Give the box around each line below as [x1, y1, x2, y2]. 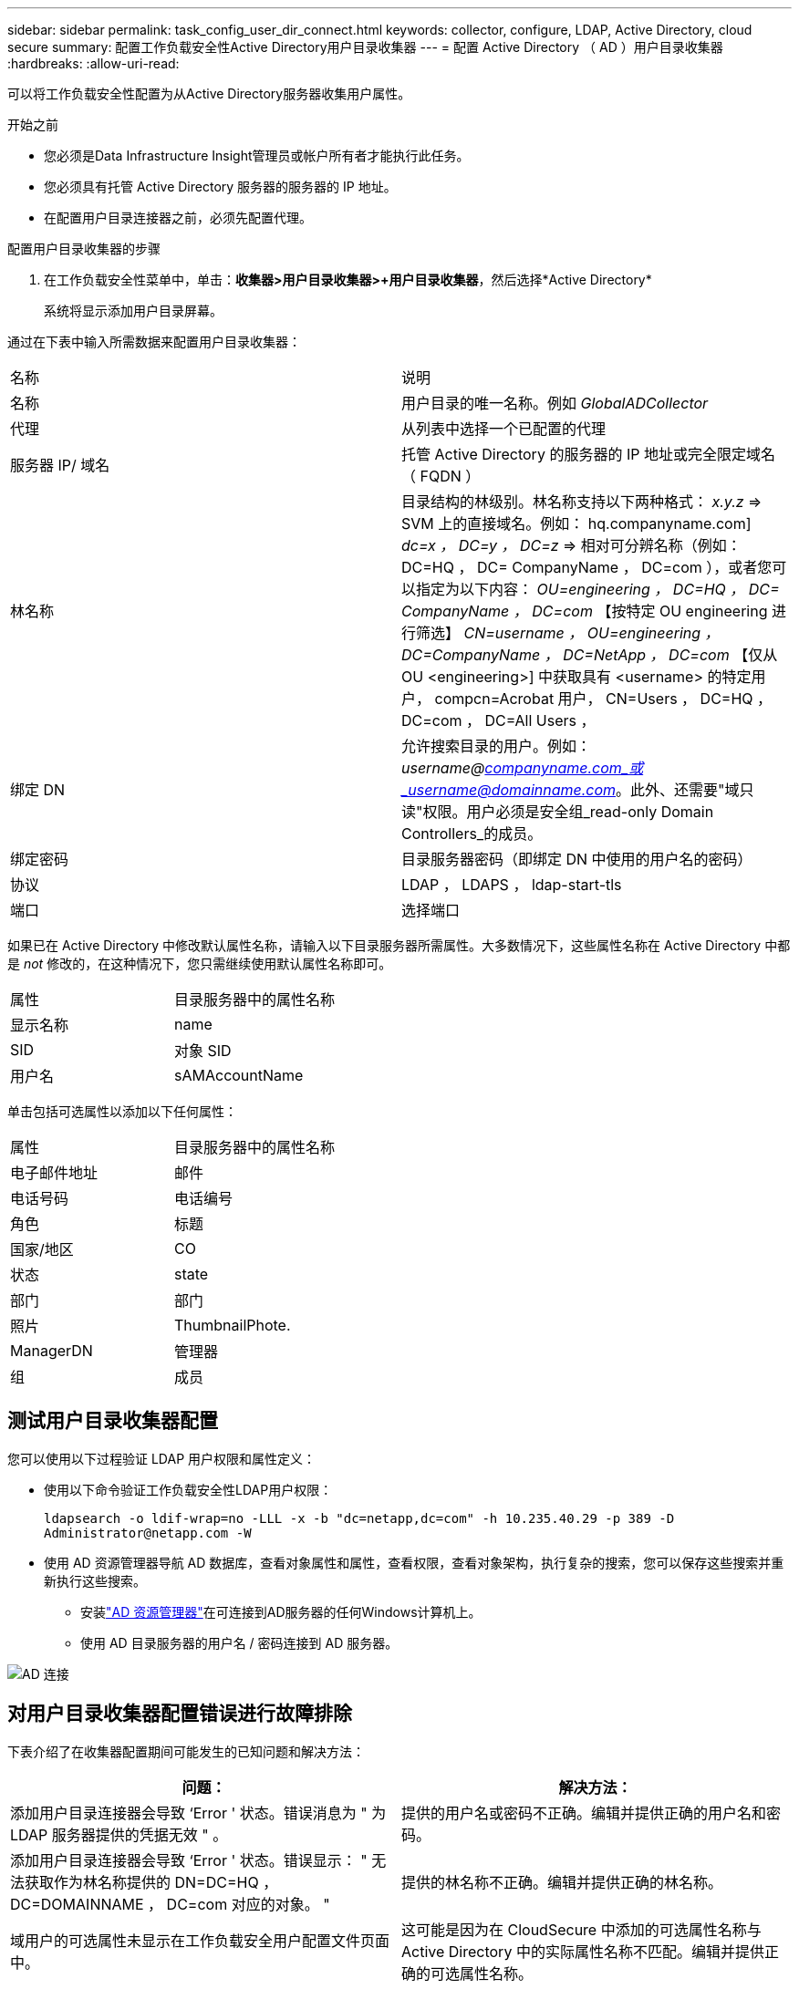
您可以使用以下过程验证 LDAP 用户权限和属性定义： [7, 1450, 316, 1466]
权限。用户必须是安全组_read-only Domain [422, 803, 714, 821]
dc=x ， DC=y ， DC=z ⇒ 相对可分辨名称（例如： [401, 536, 742, 554]
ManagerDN [10, 1342, 93, 1360]
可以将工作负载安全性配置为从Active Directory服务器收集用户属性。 [7, 86, 411, 101]
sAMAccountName [174, 1066, 304, 1084]
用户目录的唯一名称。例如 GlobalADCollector [401, 394, 709, 412]
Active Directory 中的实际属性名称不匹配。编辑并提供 [401, 1942, 764, 1961]
